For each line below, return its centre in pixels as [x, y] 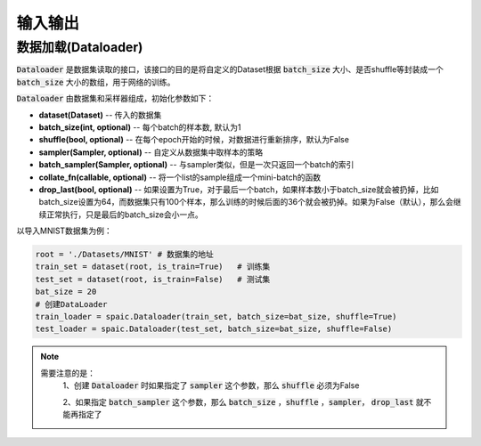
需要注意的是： [68, 373]
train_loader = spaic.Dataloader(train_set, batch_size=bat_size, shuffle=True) [216, 317]
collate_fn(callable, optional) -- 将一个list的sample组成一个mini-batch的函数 [180, 177]
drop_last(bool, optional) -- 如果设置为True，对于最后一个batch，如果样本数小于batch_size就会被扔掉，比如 [239, 189]
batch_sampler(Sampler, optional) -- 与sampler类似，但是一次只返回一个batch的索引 [196, 165]
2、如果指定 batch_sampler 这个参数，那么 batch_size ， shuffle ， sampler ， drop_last [238, 401]
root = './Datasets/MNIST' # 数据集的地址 [124, 255]
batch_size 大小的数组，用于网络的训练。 [96, 82]
